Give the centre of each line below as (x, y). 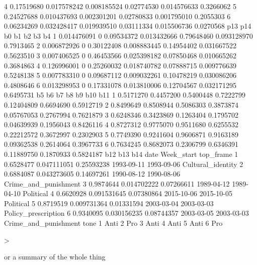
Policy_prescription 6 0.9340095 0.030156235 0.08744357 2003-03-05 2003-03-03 (126, 213)
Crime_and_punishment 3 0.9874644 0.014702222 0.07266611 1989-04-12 (117, 183)
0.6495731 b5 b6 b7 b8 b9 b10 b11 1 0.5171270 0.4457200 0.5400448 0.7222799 (125, 95)
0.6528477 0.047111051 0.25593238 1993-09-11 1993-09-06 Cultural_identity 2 (124, 164)
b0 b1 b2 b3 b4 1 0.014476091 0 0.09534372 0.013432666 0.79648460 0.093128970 (128, 35)
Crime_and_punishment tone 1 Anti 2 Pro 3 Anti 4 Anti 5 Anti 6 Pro (113, 223)
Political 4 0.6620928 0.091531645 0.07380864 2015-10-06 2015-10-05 (127, 193)
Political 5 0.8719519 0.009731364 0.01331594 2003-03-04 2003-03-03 (109, 203)
